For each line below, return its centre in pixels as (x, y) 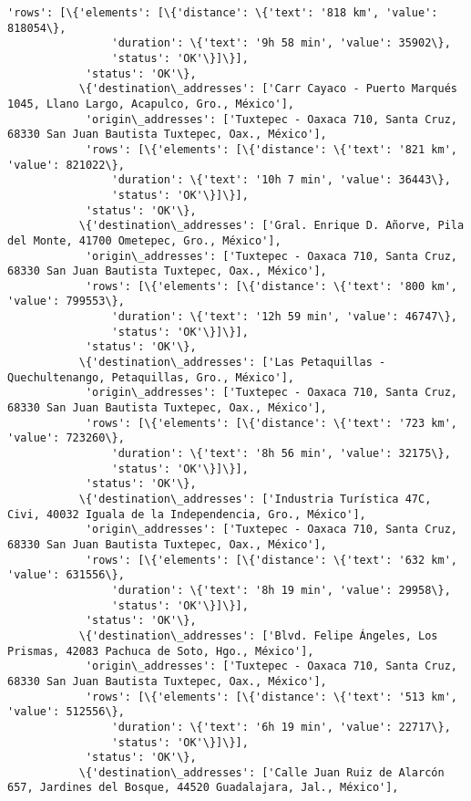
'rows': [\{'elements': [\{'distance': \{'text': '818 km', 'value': (223, 13)
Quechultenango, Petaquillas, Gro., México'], (151, 377)
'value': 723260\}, (66, 438)
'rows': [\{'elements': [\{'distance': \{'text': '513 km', (271, 697)
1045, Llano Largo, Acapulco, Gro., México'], (151, 104)
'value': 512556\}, (66, 712)
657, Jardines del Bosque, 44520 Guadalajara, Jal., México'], (203, 788)
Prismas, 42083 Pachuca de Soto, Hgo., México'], (161, 651)
